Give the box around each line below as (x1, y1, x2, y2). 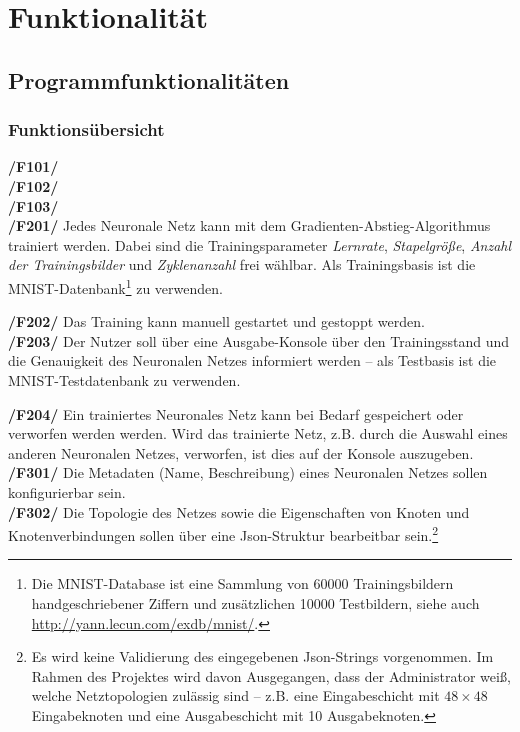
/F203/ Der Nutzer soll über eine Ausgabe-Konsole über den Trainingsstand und (8, 330, 510, 351)
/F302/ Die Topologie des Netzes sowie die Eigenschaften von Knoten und (8, 501, 470, 522)
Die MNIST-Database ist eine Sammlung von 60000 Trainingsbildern (31, 573, 454, 594)
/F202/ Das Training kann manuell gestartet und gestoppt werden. (8, 311, 425, 332)
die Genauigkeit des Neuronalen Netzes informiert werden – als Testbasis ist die (8, 350, 497, 371)
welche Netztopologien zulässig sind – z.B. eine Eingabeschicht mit (31, 685, 440, 706)
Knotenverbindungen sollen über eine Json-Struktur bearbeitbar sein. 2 (8, 522, 439, 545)
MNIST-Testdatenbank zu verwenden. (8, 369, 241, 390)
